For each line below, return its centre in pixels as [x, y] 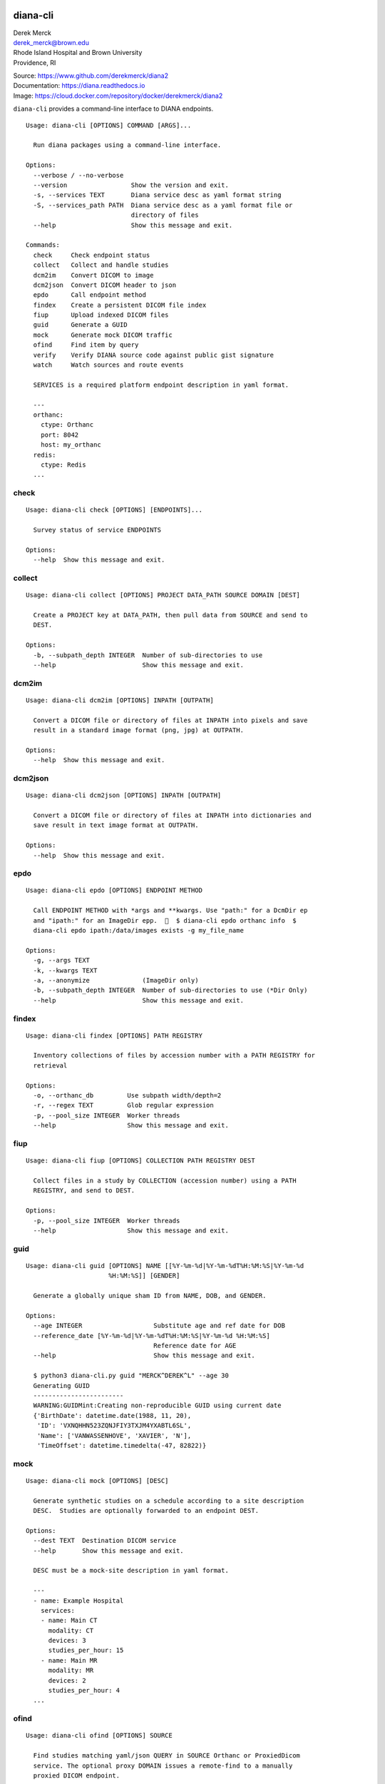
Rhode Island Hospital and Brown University [78, 53]
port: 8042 [60, 435]
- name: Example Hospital [78, 1601]
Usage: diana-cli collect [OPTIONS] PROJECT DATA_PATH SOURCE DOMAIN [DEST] [163, 595]
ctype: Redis [63, 465]
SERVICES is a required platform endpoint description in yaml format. [161, 385]
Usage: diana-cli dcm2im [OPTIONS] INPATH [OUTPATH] [120, 700]
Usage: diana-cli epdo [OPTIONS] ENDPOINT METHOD [114, 891]
